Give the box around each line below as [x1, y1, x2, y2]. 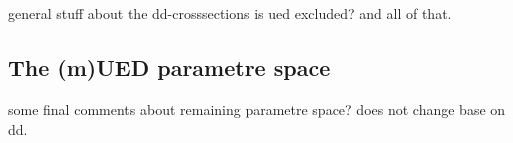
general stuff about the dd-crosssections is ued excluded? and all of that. [8, 3, 452, 24]
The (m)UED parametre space [8, 52, 331, 83]
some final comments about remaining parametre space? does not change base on [8, 99, 506, 120]
